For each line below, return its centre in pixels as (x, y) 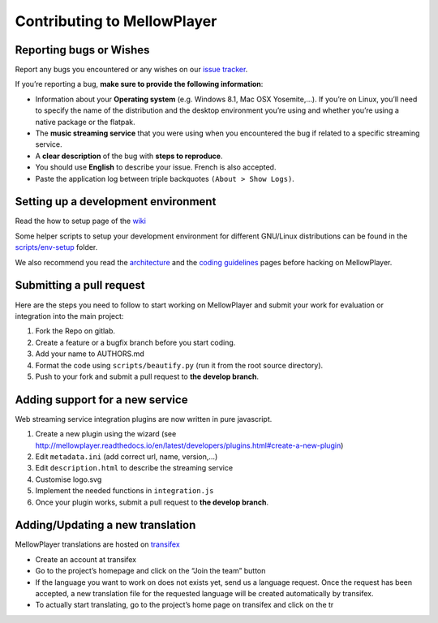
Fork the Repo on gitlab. (75, 331)
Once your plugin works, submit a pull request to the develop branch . (152, 502)
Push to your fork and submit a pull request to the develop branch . (147, 376)
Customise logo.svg (69, 479)
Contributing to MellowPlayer (116, 21)
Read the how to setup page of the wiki (80, 221)
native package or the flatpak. (85, 122)
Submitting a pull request (80, 285)
